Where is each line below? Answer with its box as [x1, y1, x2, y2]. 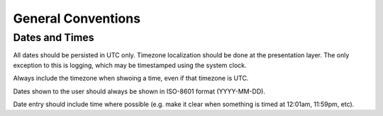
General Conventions [13, 11, 141, 26]
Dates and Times [13, 31, 95, 44]
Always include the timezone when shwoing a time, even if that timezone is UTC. [13, 74, 249, 83]
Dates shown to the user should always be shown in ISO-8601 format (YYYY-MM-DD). [13, 87, 266, 95]
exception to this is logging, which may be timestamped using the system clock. [13, 61, 248, 69]
